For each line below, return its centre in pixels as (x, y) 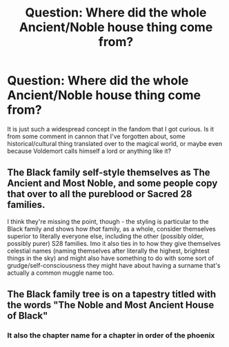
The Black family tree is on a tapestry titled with (112, 294)
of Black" (28, 316)
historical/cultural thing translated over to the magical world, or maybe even (115, 143)
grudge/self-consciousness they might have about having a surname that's (114, 265)
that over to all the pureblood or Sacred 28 (100, 194)
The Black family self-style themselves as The (109, 172)
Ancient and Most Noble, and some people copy (112, 183)
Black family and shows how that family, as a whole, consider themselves (111, 229)
